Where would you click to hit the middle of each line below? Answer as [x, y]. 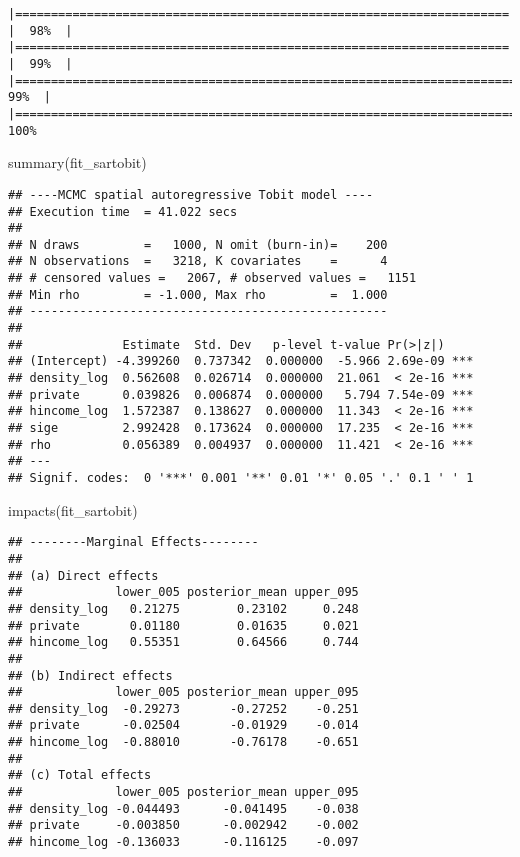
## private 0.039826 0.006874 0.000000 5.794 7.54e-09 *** [241, 394]
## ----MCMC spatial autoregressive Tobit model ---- [191, 194]
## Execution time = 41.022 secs [123, 211]
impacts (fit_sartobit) [73, 509]
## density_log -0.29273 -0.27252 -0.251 [183, 708]
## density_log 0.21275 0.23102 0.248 [183, 608]
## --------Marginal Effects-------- [133, 542]
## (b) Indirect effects [90, 675]
